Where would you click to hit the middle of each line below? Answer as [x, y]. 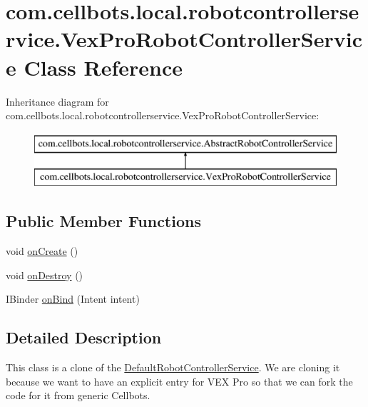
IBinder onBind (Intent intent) [73, 299]
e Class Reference [94, 67]
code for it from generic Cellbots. [78, 395]
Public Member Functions [103, 221]
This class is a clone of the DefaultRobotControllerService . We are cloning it [173, 367]
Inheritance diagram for [57, 101]
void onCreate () [42, 251]
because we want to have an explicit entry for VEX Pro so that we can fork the [179, 381]
